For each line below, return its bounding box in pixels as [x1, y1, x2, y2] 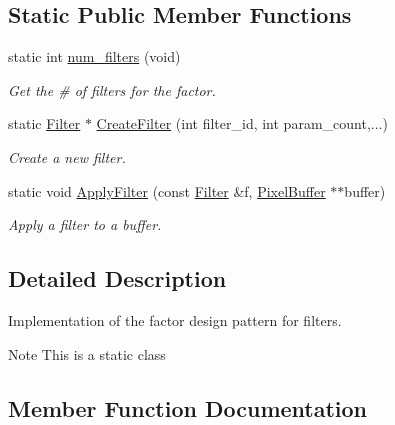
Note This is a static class [8, 343, 166, 364]
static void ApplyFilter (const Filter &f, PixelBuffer [8, 180, 326, 201]
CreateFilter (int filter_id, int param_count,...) [96, 113, 388, 134]
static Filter [8, 113, 81, 134]
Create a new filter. [8, 146, 126, 167]
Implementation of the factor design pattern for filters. [8, 309, 342, 330]
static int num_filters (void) [8, 46, 181, 67]
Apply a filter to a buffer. [8, 214, 162, 235]
